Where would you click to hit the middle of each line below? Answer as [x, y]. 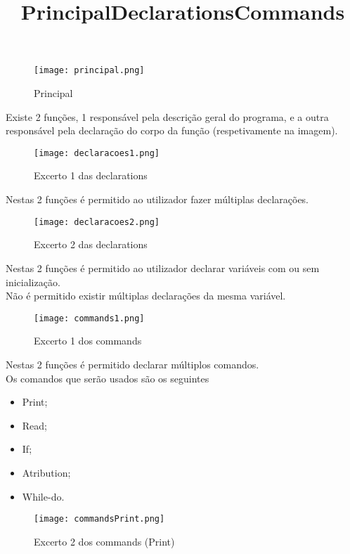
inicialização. [33, 282]
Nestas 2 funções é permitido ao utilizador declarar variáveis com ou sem [163, 268]
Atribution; [46, 472]
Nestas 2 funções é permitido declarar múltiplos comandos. [132, 364]
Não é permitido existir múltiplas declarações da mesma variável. [146, 296]
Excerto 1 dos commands [88, 341]
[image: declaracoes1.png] [97, 153]
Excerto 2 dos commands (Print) [104, 541]
